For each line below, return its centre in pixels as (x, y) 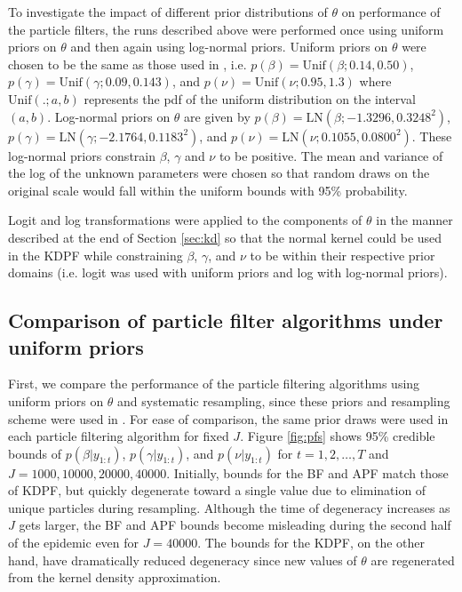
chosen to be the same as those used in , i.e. (127, 64)
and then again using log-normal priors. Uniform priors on (229, 47)
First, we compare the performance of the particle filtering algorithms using (214, 384)
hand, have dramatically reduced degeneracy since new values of (183, 560)
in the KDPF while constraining (96, 255)
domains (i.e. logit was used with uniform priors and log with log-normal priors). (228, 272)
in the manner (414, 220)
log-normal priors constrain (82, 155)
